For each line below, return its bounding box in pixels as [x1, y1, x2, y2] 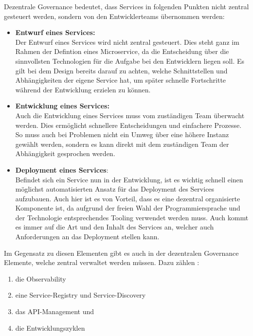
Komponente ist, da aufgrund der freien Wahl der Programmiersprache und [15, 203, 240, 213]
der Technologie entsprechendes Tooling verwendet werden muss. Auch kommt [15, 212, 249, 222]
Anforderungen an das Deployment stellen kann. [15, 231, 160, 242]
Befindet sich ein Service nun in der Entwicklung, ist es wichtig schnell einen [15, 174, 243, 184]
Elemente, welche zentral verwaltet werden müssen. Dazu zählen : [4, 257, 199, 267]
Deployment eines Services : [15, 164, 108, 175]
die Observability [15, 273, 66, 283]
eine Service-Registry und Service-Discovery [15, 290, 146, 300]
